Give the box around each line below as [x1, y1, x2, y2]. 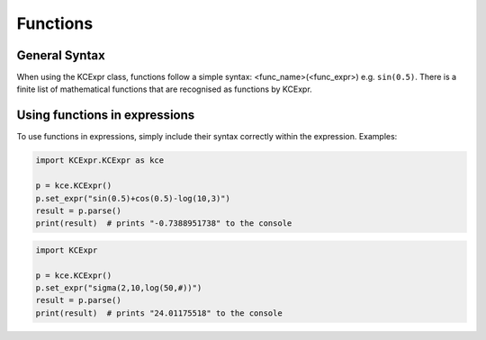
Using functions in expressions [16, 108, 195, 123]
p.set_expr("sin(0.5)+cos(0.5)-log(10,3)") [35, 193, 231, 203]
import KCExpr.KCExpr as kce [35, 156, 165, 166]
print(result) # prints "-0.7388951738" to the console [35, 219, 292, 228]
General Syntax [16, 48, 105, 63]
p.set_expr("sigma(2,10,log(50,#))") [35, 283, 202, 293]
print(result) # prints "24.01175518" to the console [35, 308, 283, 318]
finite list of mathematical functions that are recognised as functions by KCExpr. [16, 84, 312, 94]
